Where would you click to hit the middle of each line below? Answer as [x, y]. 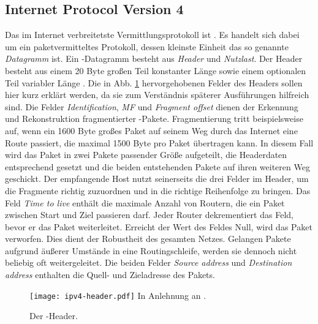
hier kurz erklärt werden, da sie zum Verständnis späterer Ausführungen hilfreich [157, 95]
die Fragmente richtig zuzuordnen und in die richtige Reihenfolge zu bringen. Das [158, 190]
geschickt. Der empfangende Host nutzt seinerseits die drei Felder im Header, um [157, 179]
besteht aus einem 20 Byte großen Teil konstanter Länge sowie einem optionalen [156, 70]
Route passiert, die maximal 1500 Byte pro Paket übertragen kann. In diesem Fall [159, 142]
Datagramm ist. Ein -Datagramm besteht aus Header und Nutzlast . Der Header [154, 58]
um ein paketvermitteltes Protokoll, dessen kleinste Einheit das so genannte [147, 46]
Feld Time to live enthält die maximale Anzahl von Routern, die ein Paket [145, 202]
